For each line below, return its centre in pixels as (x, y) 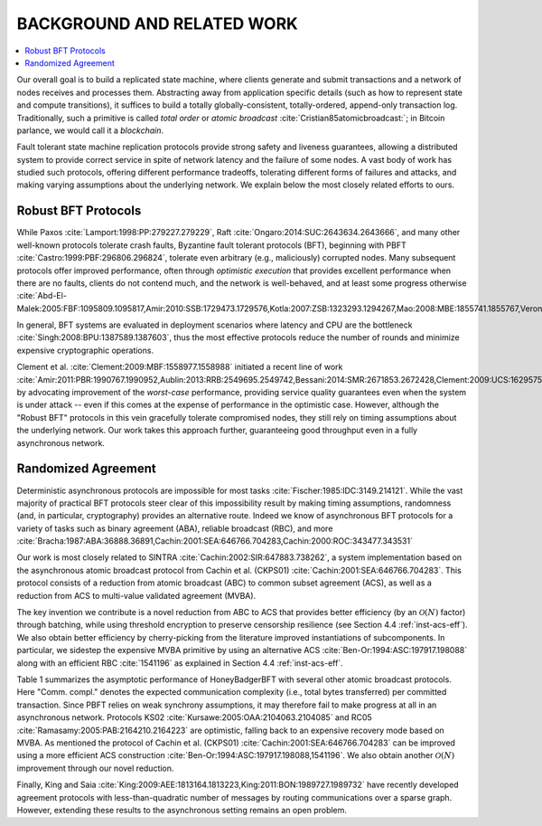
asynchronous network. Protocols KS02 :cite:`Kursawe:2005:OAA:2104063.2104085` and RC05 (194, 717)
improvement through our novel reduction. (95, 768)
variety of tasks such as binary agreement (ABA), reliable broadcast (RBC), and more (175, 528)
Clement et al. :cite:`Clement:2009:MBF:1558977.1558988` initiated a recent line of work (180, 367)
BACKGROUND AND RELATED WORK (157, 24)
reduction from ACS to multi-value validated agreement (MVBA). (136, 595)
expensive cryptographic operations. (85, 350)
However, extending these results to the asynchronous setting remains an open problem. (182, 810)
